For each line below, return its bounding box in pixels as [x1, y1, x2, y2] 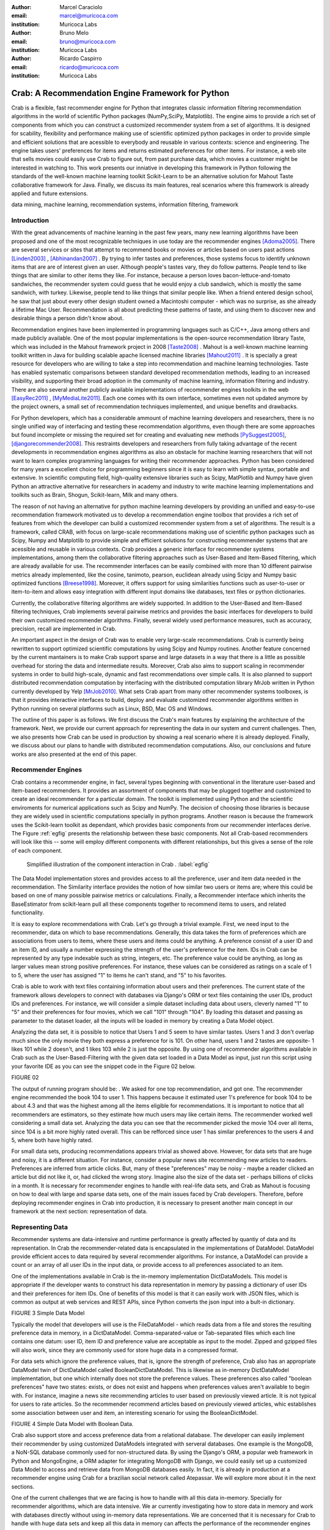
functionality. [11, 909, 45, 916]
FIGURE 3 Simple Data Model [11, 1310, 85, 1317]
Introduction [11, 216, 49, 225]
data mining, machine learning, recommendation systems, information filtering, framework [11, 201, 238, 208]
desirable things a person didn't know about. [11, 315, 124, 322]
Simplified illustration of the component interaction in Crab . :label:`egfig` [26, 860, 210, 868]
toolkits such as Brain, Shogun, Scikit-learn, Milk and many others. [11, 491, 178, 499]
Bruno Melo [59, 29, 89, 37]
